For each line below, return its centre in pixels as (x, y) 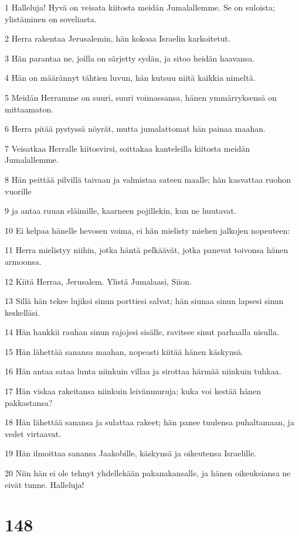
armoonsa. (23, 261)
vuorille (18, 191)
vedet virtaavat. (33, 433)
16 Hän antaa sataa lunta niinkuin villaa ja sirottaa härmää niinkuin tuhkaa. (143, 371)
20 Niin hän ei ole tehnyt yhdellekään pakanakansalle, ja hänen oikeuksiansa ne (148, 473)
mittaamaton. (29, 109)
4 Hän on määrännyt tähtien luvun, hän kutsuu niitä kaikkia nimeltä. (130, 78)
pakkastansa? (29, 402)
